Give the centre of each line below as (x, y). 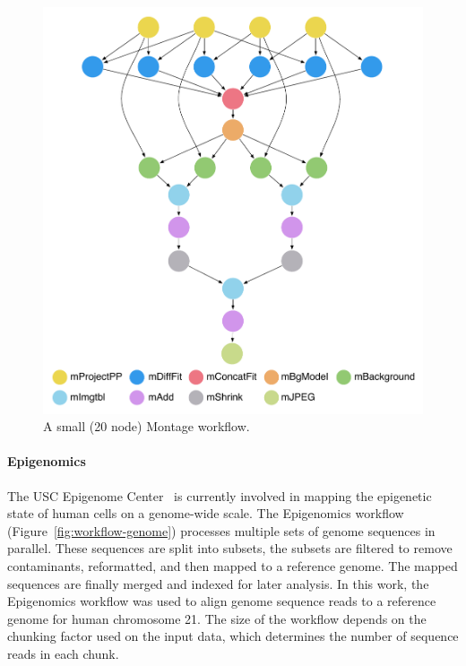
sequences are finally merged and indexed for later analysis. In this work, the (218, 583)
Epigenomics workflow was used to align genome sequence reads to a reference (222, 601)
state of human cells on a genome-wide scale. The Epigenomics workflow (206, 513)
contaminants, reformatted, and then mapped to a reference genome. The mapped (233, 566)
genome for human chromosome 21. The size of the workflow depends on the (217, 618)
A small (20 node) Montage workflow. (147, 426)
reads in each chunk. (63, 653)
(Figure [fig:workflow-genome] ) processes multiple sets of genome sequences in (221, 530)
